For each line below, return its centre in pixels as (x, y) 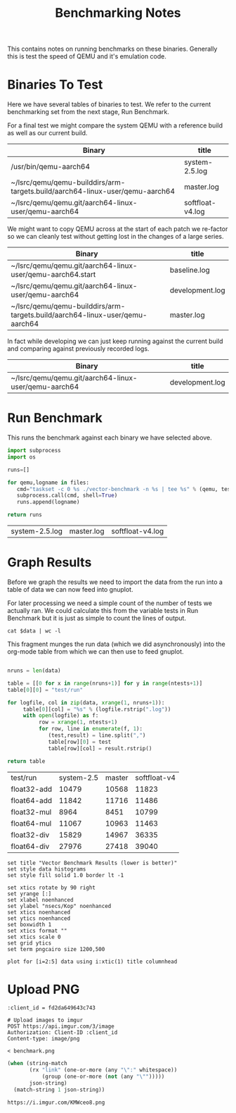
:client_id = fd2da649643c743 (52, 1008)
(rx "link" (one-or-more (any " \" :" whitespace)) (103, 1070)
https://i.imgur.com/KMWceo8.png (56, 1102)
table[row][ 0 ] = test (80, 742)
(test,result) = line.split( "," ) (97, 735)
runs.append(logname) (48, 502)
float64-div (30, 846)
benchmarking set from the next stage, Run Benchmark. (88, 112)
